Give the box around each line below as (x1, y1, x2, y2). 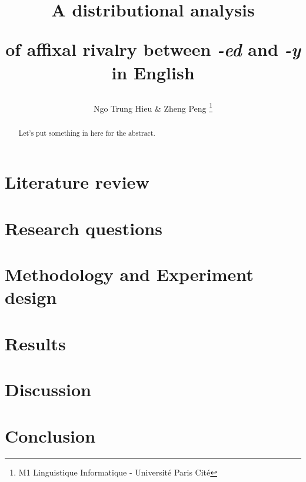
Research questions (5, 216, 162, 240)
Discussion (5, 377, 91, 401)
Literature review (5, 170, 149, 194)
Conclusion (5, 423, 96, 447)
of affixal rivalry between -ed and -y (5, 37, 301, 62)
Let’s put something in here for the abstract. (18, 128, 155, 138)
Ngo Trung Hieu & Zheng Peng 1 (93, 100, 213, 114)
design (5, 285, 57, 309)
